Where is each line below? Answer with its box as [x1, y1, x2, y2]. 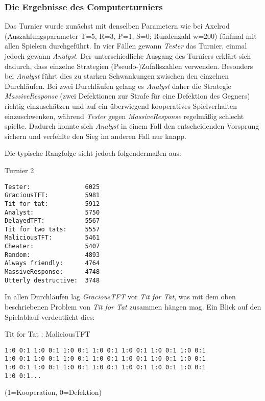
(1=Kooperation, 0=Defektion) [5, 387, 102, 397]
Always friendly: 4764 [5, 260, 100, 267]
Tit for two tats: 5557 [5, 225, 100, 233]
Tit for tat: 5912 [5, 200, 100, 207]
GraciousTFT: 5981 [5, 192, 100, 199]
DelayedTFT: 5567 [5, 217, 100, 225]
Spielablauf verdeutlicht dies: [5, 311, 95, 322]
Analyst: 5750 [5, 208, 100, 216]
